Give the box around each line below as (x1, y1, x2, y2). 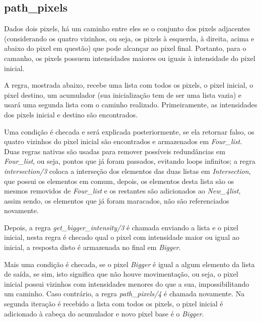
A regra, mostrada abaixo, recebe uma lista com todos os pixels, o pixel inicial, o (4, 80, 253, 90)
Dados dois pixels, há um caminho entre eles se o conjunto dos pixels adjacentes (4, 23, 250, 34)
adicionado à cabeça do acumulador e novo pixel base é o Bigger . (4, 308, 204, 318)
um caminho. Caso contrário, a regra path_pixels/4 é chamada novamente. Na (4, 288, 245, 299)
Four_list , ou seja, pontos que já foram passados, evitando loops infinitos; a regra (4, 156, 255, 166)
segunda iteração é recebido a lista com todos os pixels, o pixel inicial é (4, 298, 223, 309)
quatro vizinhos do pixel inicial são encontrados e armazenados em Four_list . (4, 136, 242, 147)
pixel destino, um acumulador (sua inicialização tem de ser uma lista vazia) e (4, 89, 242, 100)
